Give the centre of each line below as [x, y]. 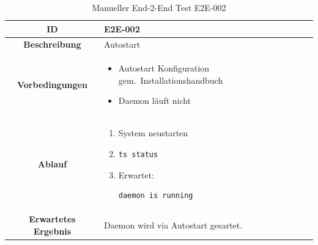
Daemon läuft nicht [155, 101]
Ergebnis [52, 231]
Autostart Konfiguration [164, 68]
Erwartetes [52, 218]
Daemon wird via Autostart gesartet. [173, 225]
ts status [138, 154]
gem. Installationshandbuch [171, 80]
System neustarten [153, 133]
